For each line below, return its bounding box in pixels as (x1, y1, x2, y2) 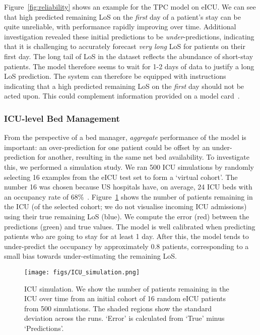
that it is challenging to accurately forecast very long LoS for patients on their (4, 41, 245, 52)
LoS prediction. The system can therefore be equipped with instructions (4, 71, 226, 81)
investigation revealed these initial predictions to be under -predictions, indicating (4, 31, 254, 41)
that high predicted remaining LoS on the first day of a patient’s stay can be (4, 11, 241, 22)
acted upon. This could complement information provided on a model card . (4, 90, 240, 101)
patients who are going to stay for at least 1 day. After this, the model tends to (4, 231, 249, 242)
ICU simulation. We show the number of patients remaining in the (24, 283, 229, 294)
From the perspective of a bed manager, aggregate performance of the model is (4, 132, 246, 142)
